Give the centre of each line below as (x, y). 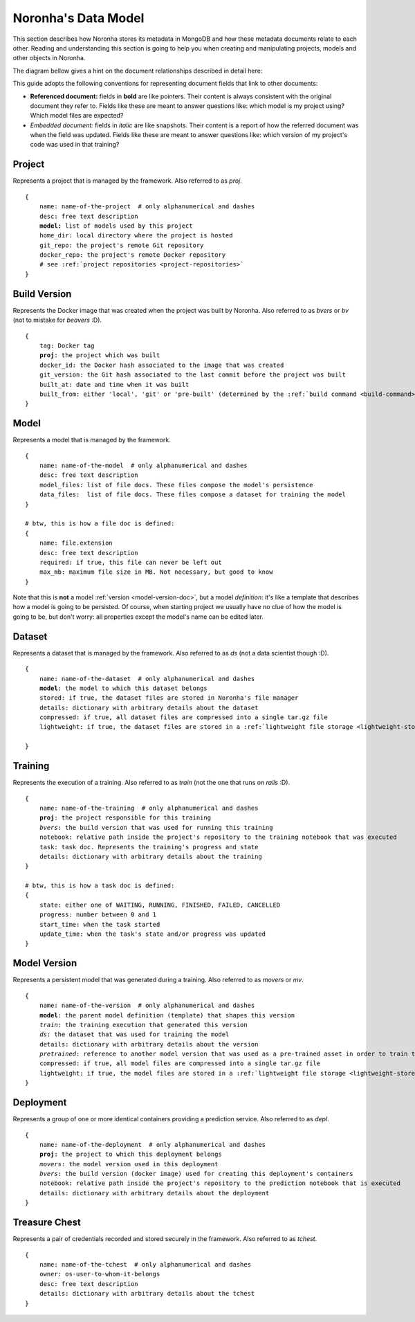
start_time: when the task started (100, 924)
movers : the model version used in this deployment (129, 1164)
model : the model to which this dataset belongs (123, 688)
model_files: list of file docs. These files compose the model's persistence (176, 485)
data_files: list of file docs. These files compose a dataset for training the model (192, 495)
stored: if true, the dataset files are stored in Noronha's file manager (169, 698)
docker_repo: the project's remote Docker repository (132, 255)
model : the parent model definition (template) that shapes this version (167, 1015)
